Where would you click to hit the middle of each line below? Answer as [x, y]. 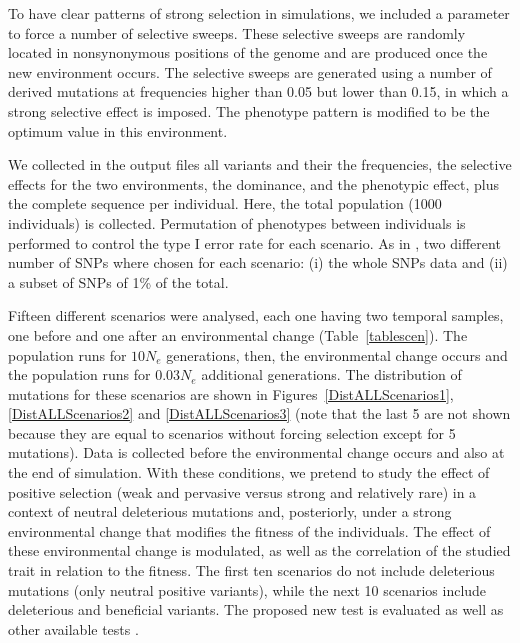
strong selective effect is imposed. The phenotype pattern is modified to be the [249, 110]
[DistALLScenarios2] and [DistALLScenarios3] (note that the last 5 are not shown [259, 413]
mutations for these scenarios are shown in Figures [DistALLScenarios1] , [231, 393]
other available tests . [73, 628]
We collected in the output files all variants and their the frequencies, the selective [260, 164]
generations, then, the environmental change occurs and [337, 354]
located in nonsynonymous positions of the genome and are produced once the [248, 52]
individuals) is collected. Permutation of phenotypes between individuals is [237, 222]
